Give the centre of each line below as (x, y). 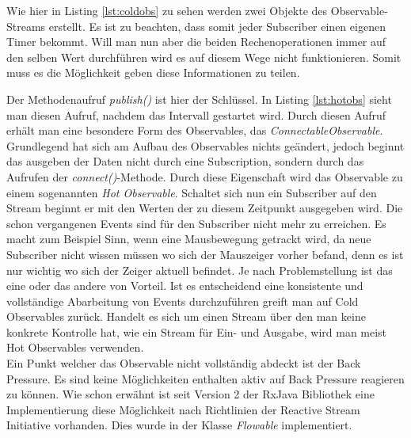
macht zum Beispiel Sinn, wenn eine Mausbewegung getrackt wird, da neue (189, 239)
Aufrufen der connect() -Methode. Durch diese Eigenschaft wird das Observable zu (205, 176)
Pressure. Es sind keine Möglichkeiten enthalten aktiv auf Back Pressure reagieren (205, 378)
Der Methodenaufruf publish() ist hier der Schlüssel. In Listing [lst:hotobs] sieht (199, 99)
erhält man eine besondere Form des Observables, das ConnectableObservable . (195, 130)
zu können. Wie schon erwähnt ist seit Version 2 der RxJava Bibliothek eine (190, 394)
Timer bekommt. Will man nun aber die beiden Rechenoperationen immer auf (196, 42)
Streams (26, 26)
